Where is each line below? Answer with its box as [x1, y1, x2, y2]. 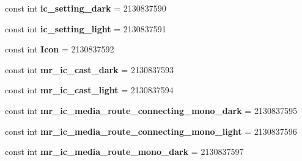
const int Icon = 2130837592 [5, 43, 114, 55]
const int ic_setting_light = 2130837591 [5, 22, 166, 35]
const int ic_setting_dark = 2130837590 [5, 2, 166, 14]
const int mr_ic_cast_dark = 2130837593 [5, 63, 174, 76]
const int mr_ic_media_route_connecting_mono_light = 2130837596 [5, 124, 297, 137]
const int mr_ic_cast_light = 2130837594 [5, 84, 174, 96]
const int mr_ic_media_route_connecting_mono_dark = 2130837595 [5, 104, 297, 116]
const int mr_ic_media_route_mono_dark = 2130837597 [5, 145, 244, 158]
